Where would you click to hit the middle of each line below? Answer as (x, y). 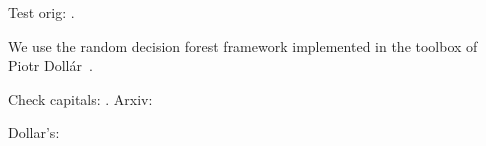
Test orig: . (41, 12)
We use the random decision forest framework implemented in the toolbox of (243, 45)
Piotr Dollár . (50, 65)
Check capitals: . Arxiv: (80, 98)
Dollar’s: (34, 132)
